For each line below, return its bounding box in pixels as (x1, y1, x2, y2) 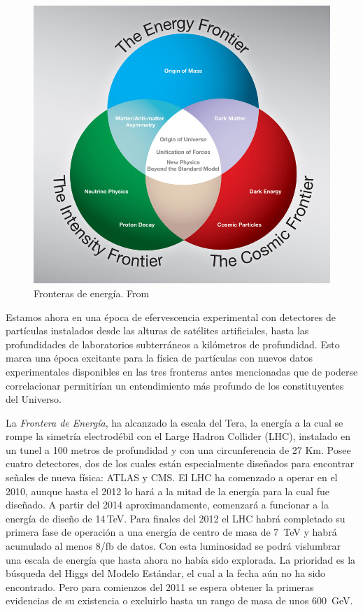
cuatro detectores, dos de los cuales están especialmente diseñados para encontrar (6, 456, 355, 471)
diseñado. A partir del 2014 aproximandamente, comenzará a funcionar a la (6, 497, 329, 512)
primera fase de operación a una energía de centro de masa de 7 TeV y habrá (6, 525, 337, 539)
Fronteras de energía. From (34, 285, 150, 300)
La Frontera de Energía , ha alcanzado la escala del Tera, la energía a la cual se (6, 415, 343, 429)
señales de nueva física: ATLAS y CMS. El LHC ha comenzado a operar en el (6, 470, 338, 485)
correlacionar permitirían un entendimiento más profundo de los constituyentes (6, 378, 344, 392)
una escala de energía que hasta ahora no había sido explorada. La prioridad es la (6, 552, 356, 567)
